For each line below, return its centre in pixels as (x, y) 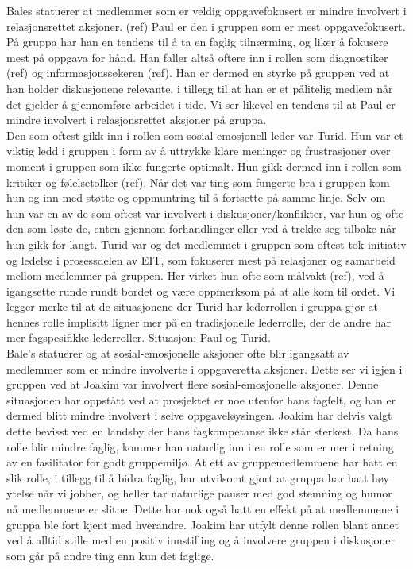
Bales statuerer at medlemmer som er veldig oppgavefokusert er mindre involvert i (206, 10)
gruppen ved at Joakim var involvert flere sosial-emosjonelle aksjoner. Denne (193, 384)
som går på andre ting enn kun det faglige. (110, 555)
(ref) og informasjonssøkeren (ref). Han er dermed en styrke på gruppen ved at (198, 73)
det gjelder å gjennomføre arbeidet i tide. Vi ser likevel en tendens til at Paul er (201, 104)
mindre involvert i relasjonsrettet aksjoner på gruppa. (137, 120)
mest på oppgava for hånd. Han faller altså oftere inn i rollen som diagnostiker (197, 57)
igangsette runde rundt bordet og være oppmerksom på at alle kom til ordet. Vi (201, 290)
